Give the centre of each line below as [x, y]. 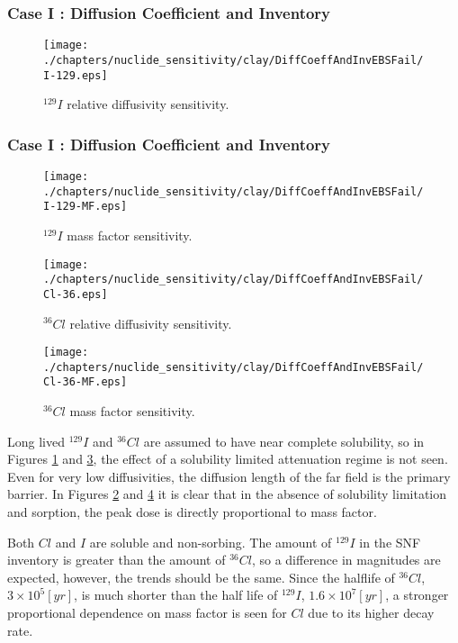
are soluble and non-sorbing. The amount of [211, 542]
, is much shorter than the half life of [176, 595]
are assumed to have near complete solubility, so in [284, 441]
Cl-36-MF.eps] [85, 382]
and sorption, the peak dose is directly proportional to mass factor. [192, 512]
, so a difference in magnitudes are [346, 560]
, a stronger [417, 595]
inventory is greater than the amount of [117, 560]
